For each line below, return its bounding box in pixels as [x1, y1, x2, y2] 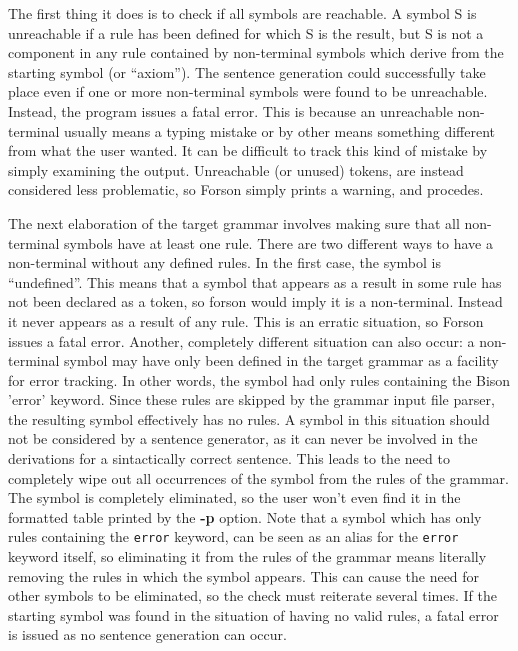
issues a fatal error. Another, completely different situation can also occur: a [8, 330, 475, 351]
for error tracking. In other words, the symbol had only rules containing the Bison [8, 369, 511, 390]
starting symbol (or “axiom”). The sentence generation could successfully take [8, 61, 486, 82]
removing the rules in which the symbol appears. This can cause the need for [8, 565, 480, 586]
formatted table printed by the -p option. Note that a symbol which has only [8, 506, 482, 527]
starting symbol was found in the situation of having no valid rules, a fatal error [8, 604, 499, 625]
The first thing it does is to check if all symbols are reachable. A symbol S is [8, 3, 477, 23]
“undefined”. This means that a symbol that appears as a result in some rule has [8, 271, 502, 292]
